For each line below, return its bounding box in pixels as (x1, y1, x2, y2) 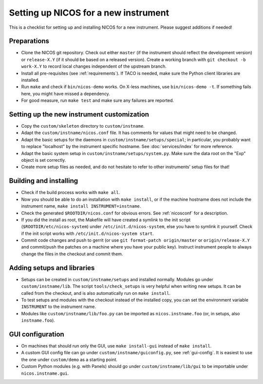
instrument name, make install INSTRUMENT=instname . (21, 203, 141, 209)
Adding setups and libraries (9, 264, 95, 272)
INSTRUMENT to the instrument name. (21, 304, 96, 309)
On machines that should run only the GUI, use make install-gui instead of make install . (21, 343, 212, 349)
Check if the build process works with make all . (21, 190, 120, 195)
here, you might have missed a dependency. (21, 91, 111, 96)
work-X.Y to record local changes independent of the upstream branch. (21, 63, 167, 69)
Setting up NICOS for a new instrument (9, 7, 169, 18)
